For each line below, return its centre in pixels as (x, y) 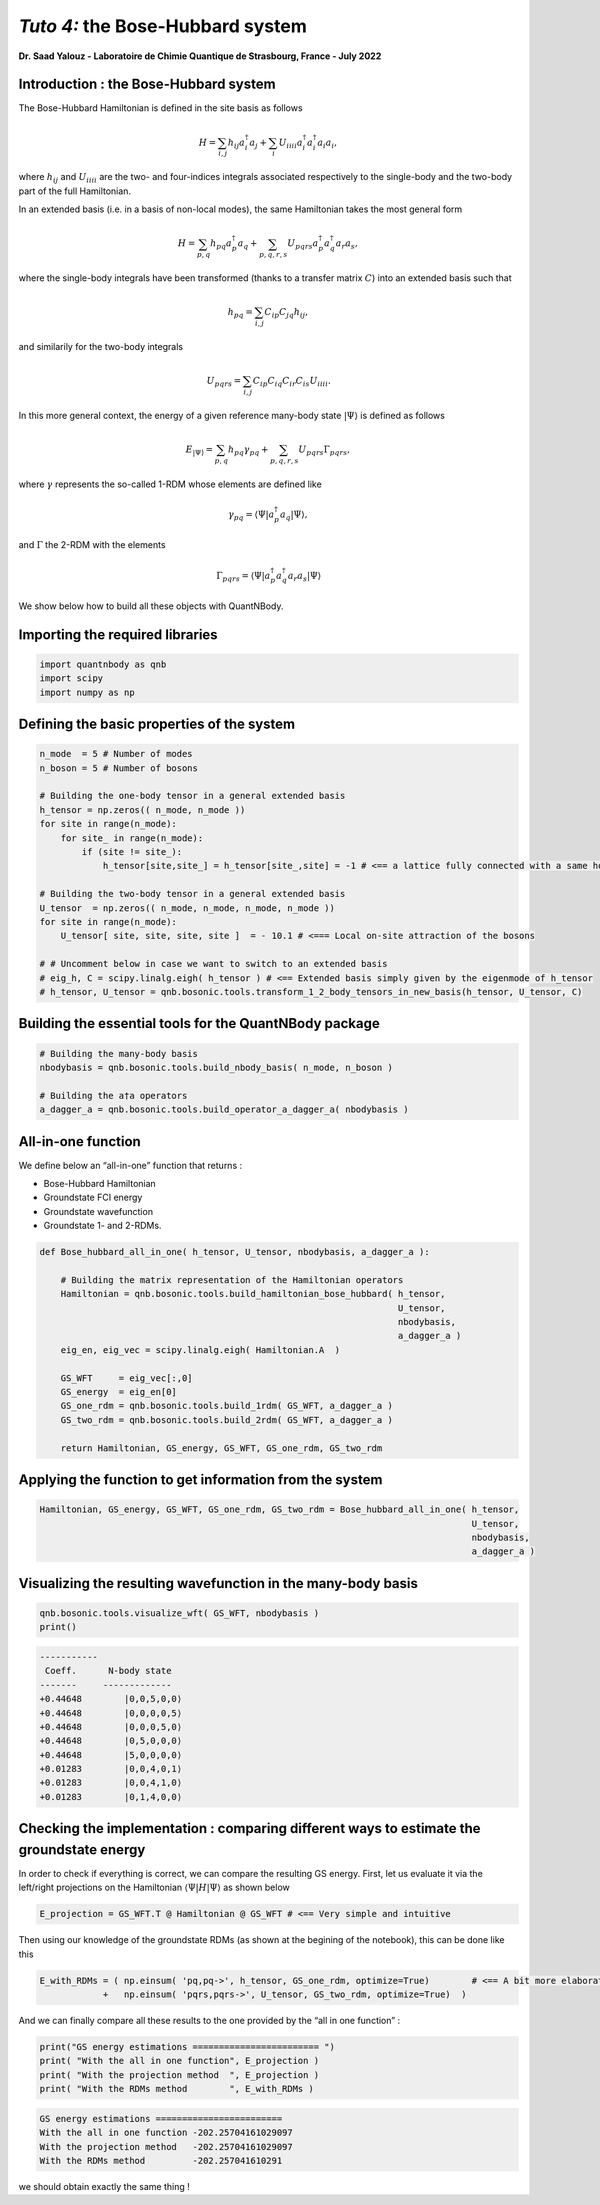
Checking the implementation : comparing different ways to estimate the (249, 1828)
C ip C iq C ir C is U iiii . (292, 382)
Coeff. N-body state (108, 1671)
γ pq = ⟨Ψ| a (251, 515)
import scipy (71, 678)
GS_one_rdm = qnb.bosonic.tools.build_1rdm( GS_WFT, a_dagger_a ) (227, 1406)
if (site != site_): (132, 852)
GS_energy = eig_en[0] (118, 1392)
